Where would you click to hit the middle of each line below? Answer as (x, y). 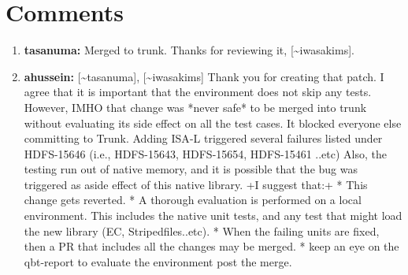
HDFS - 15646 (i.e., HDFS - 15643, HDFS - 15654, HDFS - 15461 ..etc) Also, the (206, 153)
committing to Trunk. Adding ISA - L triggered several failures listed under (203, 138)
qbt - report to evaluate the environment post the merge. (158, 261)
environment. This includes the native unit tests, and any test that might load (213, 216)
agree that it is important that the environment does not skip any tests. (198, 92)
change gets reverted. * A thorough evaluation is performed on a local (193, 200)
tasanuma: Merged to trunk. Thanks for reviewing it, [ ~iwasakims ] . (189, 50)
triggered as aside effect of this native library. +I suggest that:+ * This (196, 184)
